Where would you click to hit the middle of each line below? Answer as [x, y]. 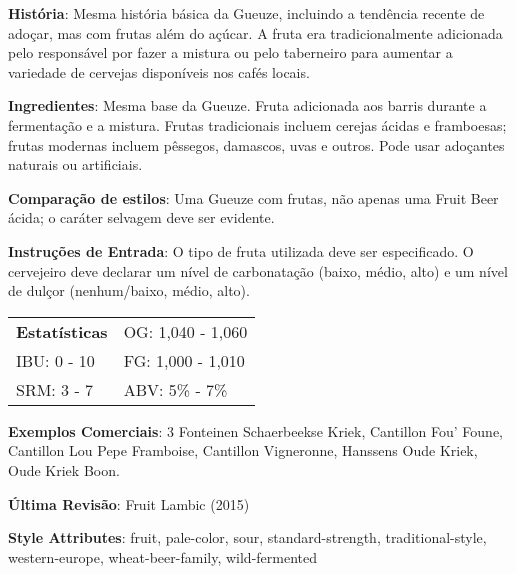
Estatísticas [62, 331]
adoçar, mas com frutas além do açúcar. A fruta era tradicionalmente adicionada [255, 32]
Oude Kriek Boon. [64, 469]
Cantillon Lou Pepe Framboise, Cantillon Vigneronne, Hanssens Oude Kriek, [243, 450]
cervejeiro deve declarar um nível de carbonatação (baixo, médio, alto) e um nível [258, 270]
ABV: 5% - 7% [175, 389]
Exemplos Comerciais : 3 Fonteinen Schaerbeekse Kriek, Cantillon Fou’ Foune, [255, 430]
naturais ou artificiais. [75, 164]
